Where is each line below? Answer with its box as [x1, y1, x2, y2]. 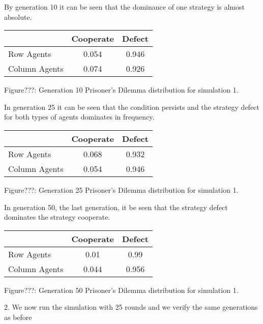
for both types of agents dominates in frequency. [4, 111, 155, 122]
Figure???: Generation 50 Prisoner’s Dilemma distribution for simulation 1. [4, 284, 239, 295]
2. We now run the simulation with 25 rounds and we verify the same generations [4, 302, 258, 312]
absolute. [4, 11, 32, 22]
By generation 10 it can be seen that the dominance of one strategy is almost [4, 2, 245, 12]
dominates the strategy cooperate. [4, 212, 110, 222]
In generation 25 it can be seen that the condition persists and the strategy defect [4, 101, 259, 112]
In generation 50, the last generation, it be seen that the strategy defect [4, 201, 228, 212]
